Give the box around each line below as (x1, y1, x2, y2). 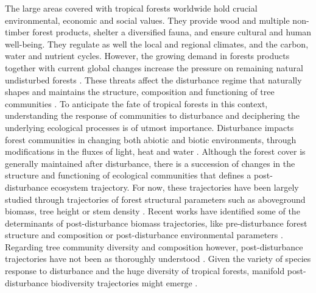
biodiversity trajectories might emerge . (51, 276, 198, 289)
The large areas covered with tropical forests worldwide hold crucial (5, 2, 258, 14)
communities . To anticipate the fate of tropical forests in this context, (5, 97, 268, 110)
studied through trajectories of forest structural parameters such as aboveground (5, 192, 306, 205)
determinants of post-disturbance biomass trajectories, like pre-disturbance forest (5, 216, 307, 229)
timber (5, 26, 30, 38)
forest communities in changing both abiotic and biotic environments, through (5, 133, 297, 146)
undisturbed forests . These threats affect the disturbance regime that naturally (5, 73, 302, 86)
